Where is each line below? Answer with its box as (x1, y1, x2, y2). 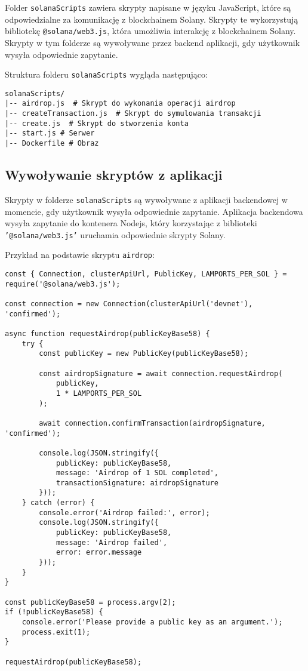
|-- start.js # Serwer (5, 129, 95, 138)
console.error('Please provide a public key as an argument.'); (21, 618, 283, 627)
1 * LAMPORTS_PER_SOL (56, 389, 142, 398)
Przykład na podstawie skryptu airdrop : (5, 248, 155, 261)
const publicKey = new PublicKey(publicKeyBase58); (39, 349, 249, 358)
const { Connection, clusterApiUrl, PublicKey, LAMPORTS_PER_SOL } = (5, 270, 287, 279)
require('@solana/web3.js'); (5, 279, 121, 288)
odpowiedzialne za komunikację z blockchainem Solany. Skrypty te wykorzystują (5, 13, 298, 25)
